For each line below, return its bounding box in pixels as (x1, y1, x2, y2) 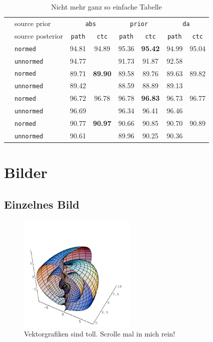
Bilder (4, 162, 47, 183)
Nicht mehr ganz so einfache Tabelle (51, 2, 162, 12)
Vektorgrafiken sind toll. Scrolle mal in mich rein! (24, 328, 175, 339)
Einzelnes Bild (4, 196, 79, 212)
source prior (14, 18, 51, 28)
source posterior (14, 30, 63, 41)
